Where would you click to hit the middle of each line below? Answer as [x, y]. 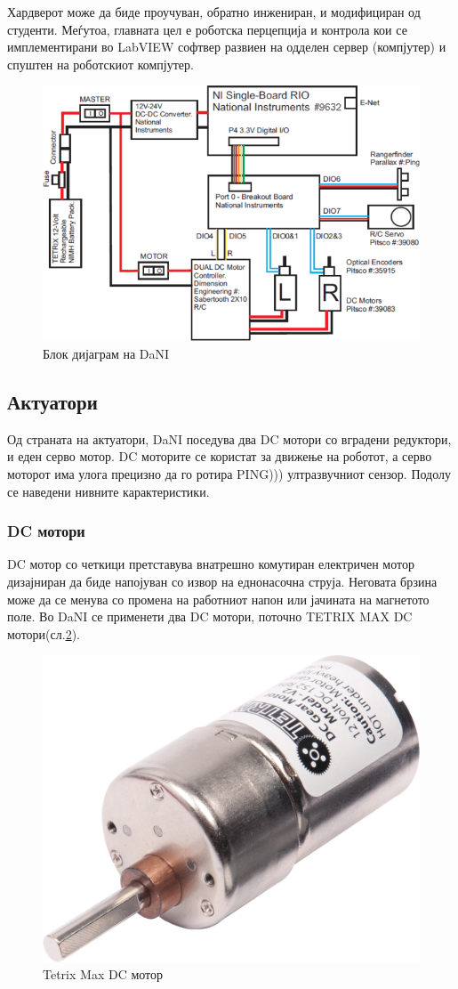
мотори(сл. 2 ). [44, 633]
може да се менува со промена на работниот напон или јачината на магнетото [218, 599]
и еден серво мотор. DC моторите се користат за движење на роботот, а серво [220, 456]
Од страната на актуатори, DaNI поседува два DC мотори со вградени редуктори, [229, 438]
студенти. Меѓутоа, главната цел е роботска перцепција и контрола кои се [207, 29]
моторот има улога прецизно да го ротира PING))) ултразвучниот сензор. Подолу [229, 474]
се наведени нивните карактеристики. [108, 491]
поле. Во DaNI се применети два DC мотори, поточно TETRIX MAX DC [210, 616]
